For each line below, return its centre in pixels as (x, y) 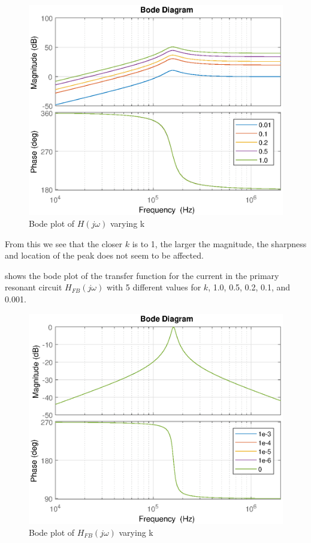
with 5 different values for (154, 287)
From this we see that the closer (64, 243)
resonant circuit (34, 287)
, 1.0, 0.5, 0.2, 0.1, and (249, 287)
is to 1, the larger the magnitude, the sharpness (219, 243)
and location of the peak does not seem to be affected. (104, 255)
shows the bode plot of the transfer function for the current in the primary (142, 275)
